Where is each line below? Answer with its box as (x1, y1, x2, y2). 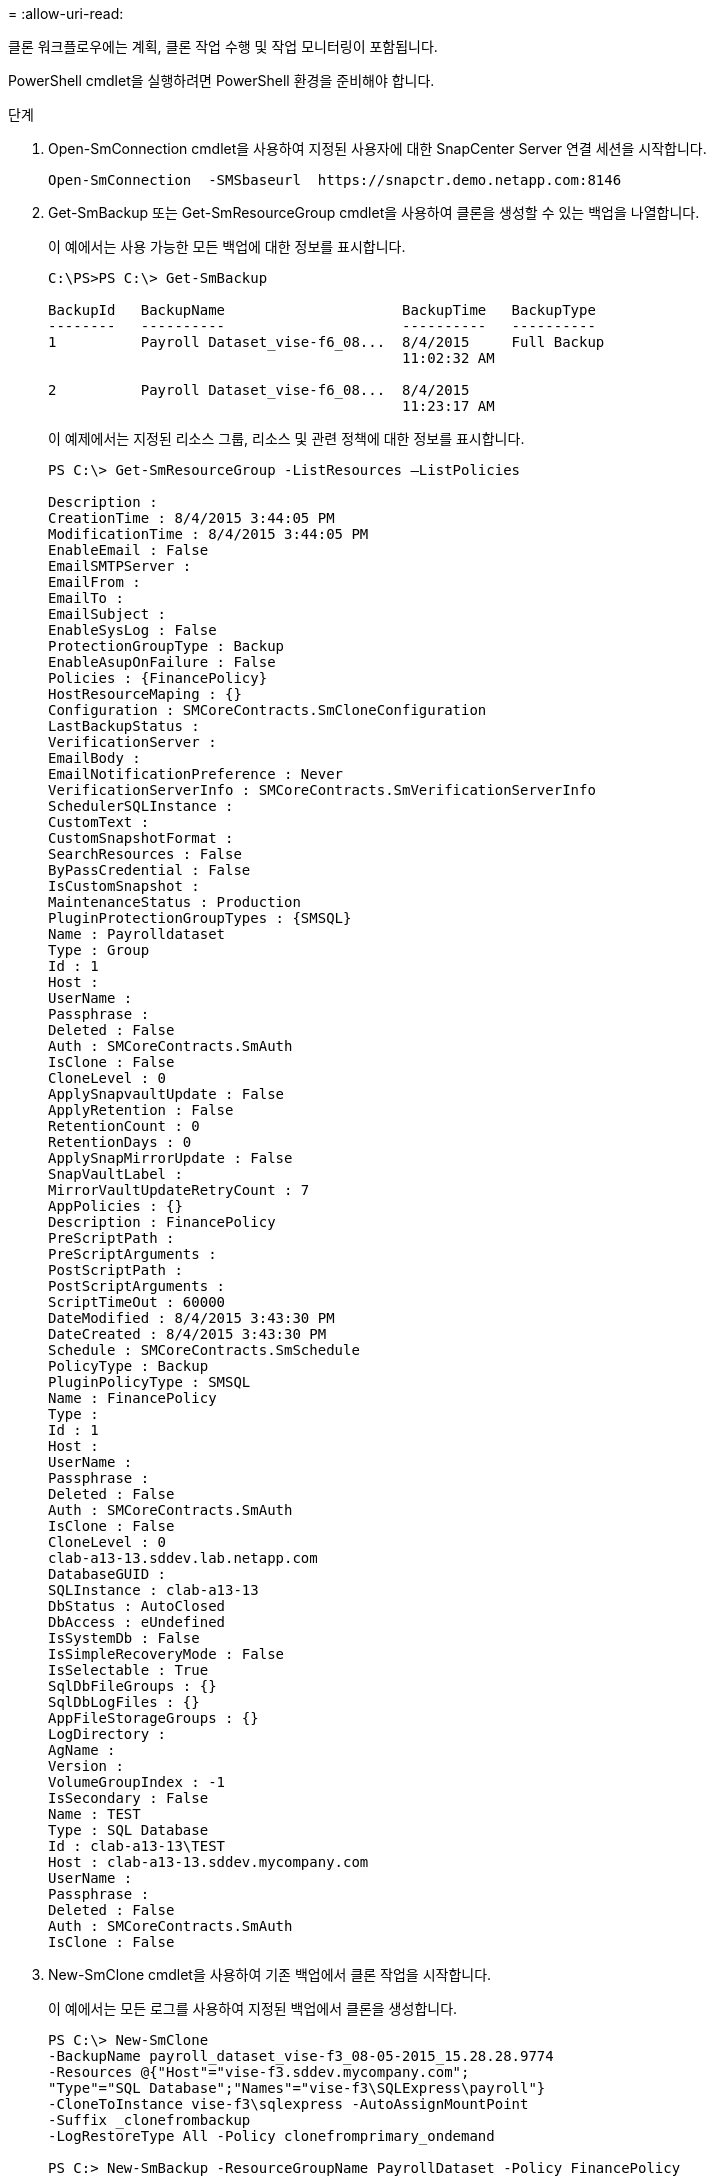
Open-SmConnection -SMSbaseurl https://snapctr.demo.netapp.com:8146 (48, 172, 622, 188)
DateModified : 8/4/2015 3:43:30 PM (48, 1310, 335, 1326)
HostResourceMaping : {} (48, 686, 242, 702)
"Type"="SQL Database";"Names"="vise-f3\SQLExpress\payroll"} (48, 2080, 546, 2096)
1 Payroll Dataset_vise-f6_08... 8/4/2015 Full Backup (48, 334, 605, 350)
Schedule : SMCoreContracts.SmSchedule (48, 1342, 360, 1358)
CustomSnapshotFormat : (48, 830, 234, 846)
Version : (48, 1758, 124, 1774)
